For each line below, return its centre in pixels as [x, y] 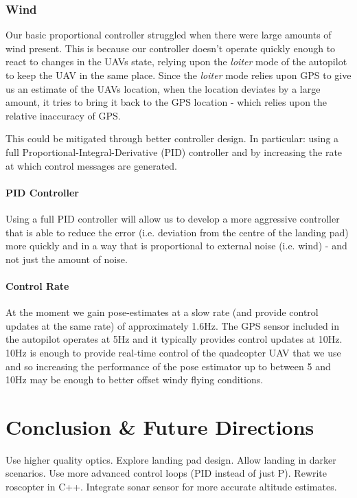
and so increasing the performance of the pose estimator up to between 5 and [168, 366]
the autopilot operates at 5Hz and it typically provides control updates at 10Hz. [174, 339]
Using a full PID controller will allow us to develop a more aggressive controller [173, 218]
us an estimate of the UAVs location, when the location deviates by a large [163, 88]
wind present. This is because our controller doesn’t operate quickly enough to [171, 48]
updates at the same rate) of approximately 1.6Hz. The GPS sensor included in [173, 325]
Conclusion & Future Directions [160, 426]
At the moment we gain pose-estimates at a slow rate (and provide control [162, 312]
